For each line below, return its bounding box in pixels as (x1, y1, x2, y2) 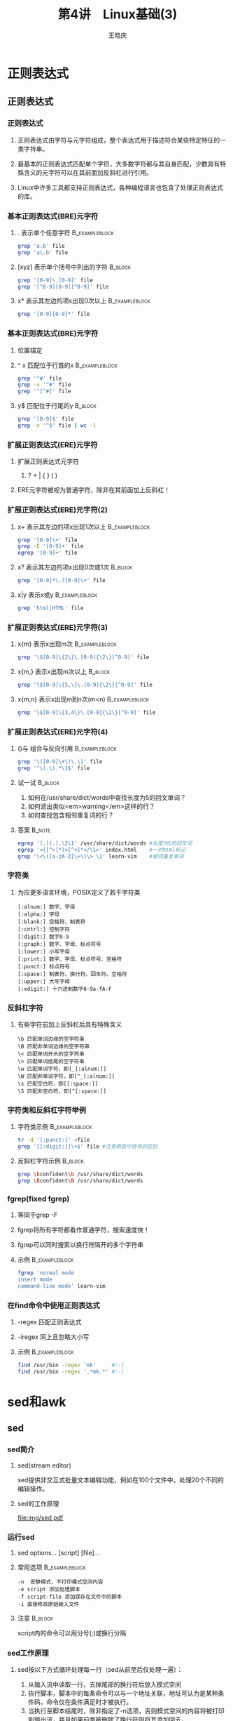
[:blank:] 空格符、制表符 (17, 918, 86, 925)
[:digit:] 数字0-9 (17, 933, 69, 940)
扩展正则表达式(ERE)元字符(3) (7, 622, 108, 632)
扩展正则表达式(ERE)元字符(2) (7, 505, 108, 515)
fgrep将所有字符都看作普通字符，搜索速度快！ (17, 1226, 150, 1234)
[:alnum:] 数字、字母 (17, 903, 76, 910)
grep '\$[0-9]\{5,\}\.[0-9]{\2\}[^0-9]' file (17, 682, 153, 689)
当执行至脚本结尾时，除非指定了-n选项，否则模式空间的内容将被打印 (27, 1707, 225, 1715)
